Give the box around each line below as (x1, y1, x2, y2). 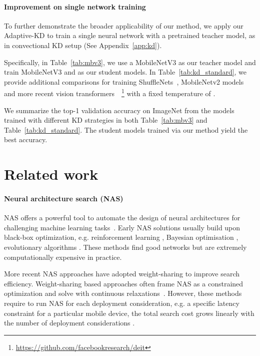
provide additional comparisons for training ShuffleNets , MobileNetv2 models (4, 76, 244, 87)
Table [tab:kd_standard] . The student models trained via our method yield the (4, 124, 248, 135)
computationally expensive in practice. (4, 251, 122, 262)
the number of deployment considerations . (4, 317, 135, 328)
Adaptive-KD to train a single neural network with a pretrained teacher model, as (4, 30, 255, 41)
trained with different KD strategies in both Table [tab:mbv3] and (4, 115, 207, 125)
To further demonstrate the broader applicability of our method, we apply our (4, 20, 243, 31)
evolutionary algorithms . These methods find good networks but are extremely (4, 241, 247, 252)
